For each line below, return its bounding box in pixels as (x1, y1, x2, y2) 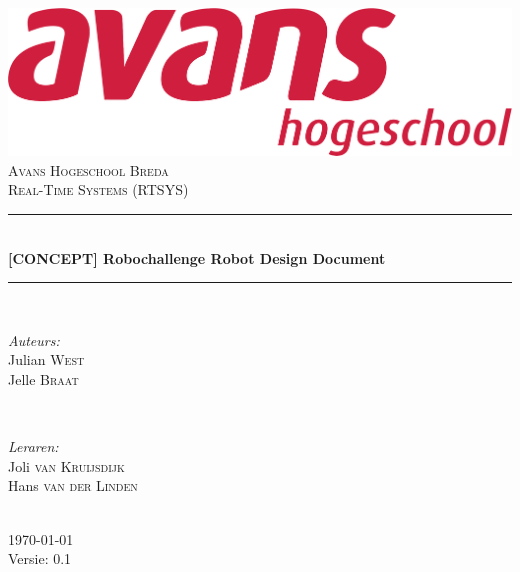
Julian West (8, 349, 85, 370)
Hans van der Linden (8, 475, 138, 496)
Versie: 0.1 (8, 548, 72, 569)
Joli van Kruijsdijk (8, 455, 125, 476)
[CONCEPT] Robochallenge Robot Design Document (8, 247, 386, 268)
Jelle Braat (8, 369, 79, 390)
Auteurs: (8, 329, 60, 350)
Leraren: (8, 436, 59, 457)
